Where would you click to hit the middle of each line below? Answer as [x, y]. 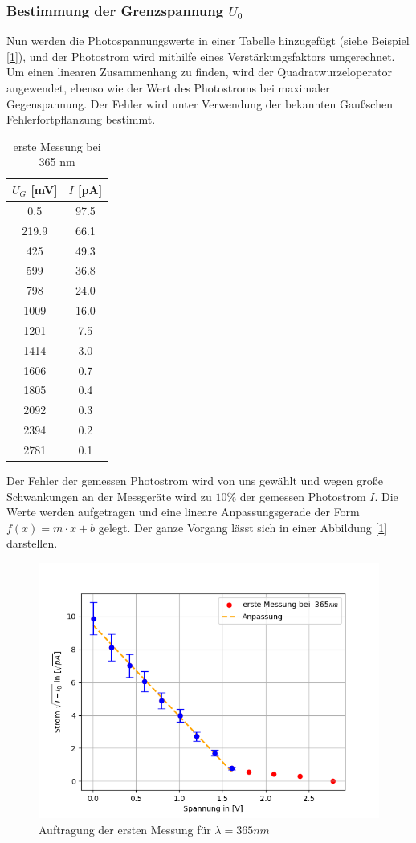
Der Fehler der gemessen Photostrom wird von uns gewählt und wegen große [195, 481]
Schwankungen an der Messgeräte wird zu [109, 496]
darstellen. [32, 543]
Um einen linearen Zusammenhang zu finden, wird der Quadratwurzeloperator [199, 72]
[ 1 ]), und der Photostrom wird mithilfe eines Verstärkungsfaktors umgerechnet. [201, 56]
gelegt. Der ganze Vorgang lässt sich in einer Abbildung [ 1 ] [243, 527]
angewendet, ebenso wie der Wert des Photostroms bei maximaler [168, 88]
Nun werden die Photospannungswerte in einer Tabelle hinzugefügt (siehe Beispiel [208, 41]
